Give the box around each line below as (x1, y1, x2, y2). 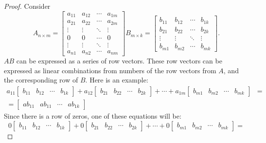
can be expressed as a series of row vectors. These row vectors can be (16, 56, 222, 66)
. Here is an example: (85, 75, 148, 85)
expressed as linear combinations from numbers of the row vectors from (4, 65, 216, 75)
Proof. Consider (4, 1, 51, 11)
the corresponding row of (4, 75, 78, 85)
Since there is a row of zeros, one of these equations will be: (4, 111, 181, 121)
